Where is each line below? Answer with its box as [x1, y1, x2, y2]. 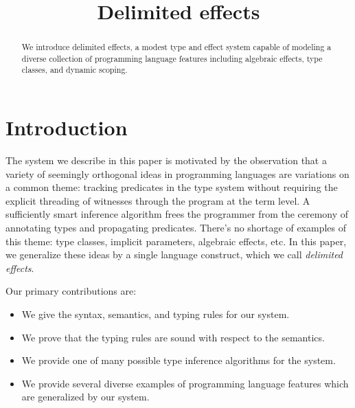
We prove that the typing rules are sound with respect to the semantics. [21, 330, 325, 344]
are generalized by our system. [21, 389, 150, 404]
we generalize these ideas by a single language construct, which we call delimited [5, 247, 343, 262]
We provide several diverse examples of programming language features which [21, 376, 349, 390]
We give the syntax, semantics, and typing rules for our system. [21, 307, 290, 321]
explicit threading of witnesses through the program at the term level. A [5, 193, 310, 207]
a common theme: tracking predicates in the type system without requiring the [5, 180, 338, 194]
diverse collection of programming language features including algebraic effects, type [21, 52, 323, 64]
